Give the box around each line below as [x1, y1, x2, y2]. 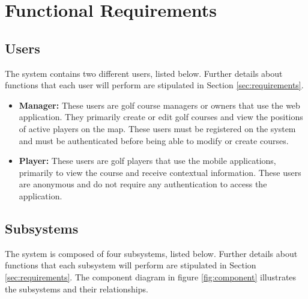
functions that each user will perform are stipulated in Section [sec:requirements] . [5, 79, 304, 91]
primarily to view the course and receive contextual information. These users [19, 166, 301, 178]
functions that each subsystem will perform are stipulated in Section [5, 259, 256, 271]
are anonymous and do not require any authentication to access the [19, 178, 267, 190]
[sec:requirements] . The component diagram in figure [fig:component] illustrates [5, 270, 297, 283]
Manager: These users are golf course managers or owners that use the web [19, 98, 300, 111]
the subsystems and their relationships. [5, 282, 148, 295]
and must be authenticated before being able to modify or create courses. [19, 134, 289, 146]
